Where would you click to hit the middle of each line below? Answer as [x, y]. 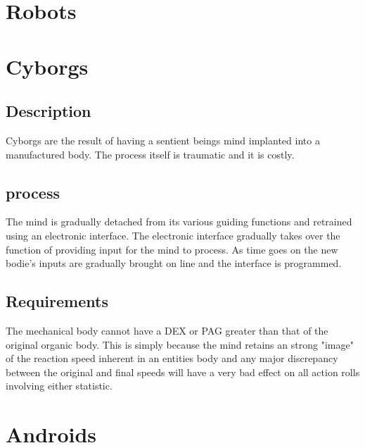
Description [49, 111]
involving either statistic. [59, 386]
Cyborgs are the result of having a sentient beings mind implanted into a [163, 140]
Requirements [57, 301]
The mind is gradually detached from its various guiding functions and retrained [179, 222]
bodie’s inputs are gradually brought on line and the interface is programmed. [174, 263]
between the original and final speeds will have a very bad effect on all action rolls [183, 372]
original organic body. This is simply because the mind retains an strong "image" [180, 344]
